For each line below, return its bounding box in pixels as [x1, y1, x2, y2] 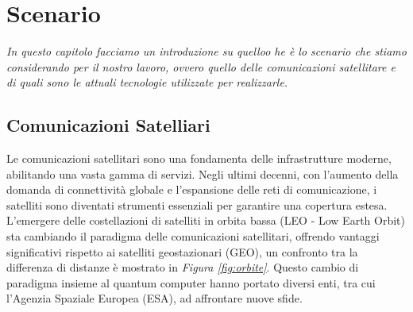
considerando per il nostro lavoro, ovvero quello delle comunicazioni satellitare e [6, 58, 396, 75]
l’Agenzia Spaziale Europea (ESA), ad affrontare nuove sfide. [6, 290, 303, 306]
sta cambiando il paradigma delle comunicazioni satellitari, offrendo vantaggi [6, 228, 380, 245]
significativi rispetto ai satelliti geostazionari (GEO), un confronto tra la [6, 243, 358, 260]
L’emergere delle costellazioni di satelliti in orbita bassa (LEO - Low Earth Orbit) [6, 212, 405, 229]
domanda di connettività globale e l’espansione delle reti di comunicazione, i [6, 181, 377, 198]
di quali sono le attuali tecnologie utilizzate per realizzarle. [6, 74, 288, 91]
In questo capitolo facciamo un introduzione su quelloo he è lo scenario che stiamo [6, 43, 407, 60]
